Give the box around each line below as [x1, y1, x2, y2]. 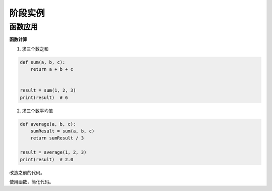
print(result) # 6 [20, 94, 68, 101]
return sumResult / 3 [30, 135, 84, 141]
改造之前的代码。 [9, 169, 45, 175]
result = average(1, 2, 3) [20, 150, 87, 155]
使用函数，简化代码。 [9, 179, 54, 185]
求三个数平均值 [22, 108, 53, 114]
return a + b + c [30, 66, 74, 72]
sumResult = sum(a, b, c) [30, 128, 95, 134]
